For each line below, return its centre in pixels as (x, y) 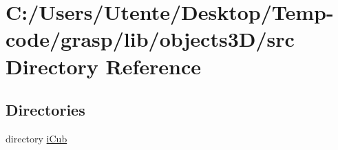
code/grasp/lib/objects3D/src (150, 39)
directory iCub (36, 138)
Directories (45, 110)
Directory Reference (104, 66)
